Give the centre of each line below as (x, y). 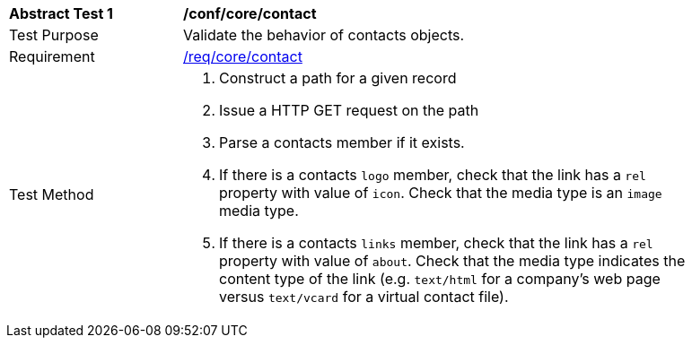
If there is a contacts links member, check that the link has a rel (436, 243)
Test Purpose (54, 35)
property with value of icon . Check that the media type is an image (441, 193)
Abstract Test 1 (61, 13)
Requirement (52, 56)
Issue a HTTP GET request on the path (349, 110)
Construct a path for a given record (338, 78)
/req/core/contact (243, 56)
